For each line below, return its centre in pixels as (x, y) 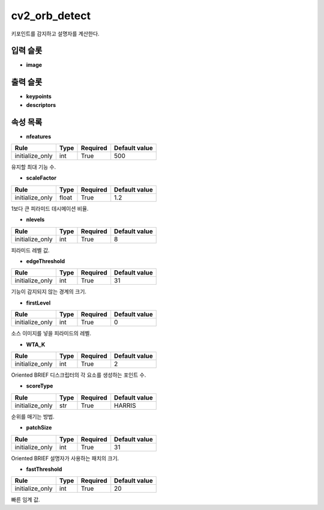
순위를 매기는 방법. (33, 416)
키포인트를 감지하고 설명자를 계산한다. (55, 34)
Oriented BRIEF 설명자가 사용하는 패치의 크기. (65, 458)
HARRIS (125, 405)
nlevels (35, 220)
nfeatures (38, 136)
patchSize (39, 428)
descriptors (41, 105)
